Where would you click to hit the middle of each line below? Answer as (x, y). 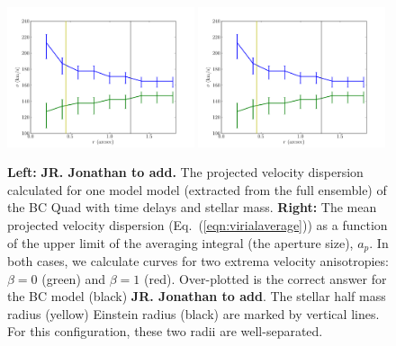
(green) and (74, 278)
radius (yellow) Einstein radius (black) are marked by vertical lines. (193, 313)
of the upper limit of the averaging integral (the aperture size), (180, 242)
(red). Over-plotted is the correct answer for (265, 278)
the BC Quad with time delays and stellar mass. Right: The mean (192, 207)
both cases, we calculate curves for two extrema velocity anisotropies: (198, 261)
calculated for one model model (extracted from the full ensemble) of (197, 189)
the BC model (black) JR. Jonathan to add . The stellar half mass (197, 296)
